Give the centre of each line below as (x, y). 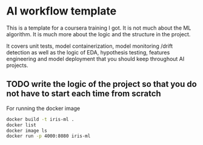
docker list (21, 125)
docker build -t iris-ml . (40, 119)
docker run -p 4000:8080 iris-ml (48, 136)
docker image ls (27, 130)
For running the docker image (43, 108)
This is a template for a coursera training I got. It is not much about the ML (99, 28)
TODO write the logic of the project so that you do (101, 84)
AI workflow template (62, 11)
